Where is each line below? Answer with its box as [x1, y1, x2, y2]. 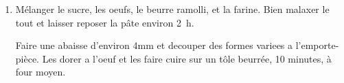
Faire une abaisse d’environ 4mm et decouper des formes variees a [15, 38, 293, 52]
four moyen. [15, 65, 66, 79]
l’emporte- [295, 38, 339, 52]
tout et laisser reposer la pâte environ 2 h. [15, 15, 194, 29]
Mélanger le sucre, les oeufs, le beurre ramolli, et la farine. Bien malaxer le [15, 2, 330, 16]
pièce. [15, 51, 40, 65]
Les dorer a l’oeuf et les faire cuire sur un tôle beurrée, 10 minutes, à [42, 51, 332, 65]
